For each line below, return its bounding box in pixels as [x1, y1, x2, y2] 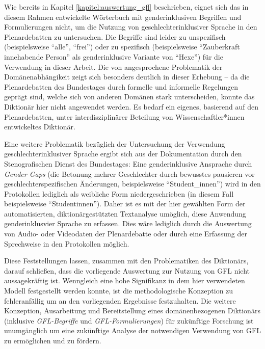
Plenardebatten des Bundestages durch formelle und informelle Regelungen [4, 81, 238, 92]
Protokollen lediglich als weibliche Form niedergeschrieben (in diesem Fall [4, 188, 234, 199]
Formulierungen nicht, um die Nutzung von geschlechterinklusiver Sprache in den [4, 21, 257, 32]
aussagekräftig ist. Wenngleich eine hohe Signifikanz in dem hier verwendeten [4, 275, 245, 286]
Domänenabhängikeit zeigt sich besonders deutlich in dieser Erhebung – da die [4, 71, 250, 82]
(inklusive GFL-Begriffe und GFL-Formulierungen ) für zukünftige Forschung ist [4, 315, 254, 326]
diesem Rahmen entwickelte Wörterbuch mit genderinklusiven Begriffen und [4, 11, 242, 22]
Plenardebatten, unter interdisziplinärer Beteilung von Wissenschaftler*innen [4, 111, 245, 122]
